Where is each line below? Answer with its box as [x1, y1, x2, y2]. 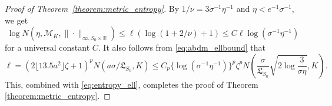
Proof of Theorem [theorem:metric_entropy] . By [5, 2, 180, 14]
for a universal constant [5, 41, 90, 54]
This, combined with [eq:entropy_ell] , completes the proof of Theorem [5, 78, 258, 90]
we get [5, 14, 28, 26]
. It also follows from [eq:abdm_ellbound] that [98, 41, 265, 54]
